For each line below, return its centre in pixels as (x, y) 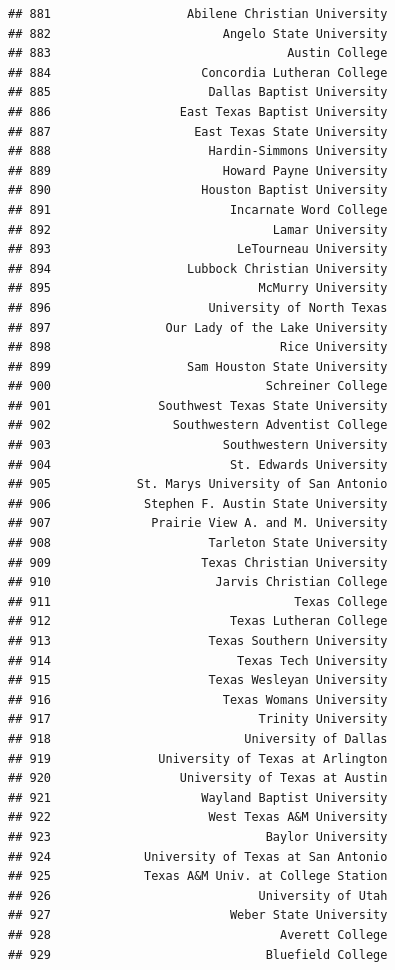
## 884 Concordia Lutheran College (198, 72)
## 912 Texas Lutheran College (198, 621)
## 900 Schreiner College (198, 386)
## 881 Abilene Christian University (198, 14)
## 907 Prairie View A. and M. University (198, 523)
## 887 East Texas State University (198, 131)
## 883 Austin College (198, 53)
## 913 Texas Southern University (198, 641)
